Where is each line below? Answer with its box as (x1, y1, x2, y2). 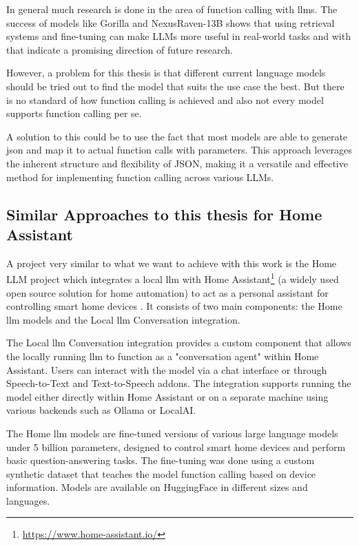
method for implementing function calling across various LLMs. (6, 169, 274, 184)
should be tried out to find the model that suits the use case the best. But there (6, 78, 345, 93)
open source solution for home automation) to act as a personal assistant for (6, 285, 329, 300)
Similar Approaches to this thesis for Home (6, 203, 322, 224)
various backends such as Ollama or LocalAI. (6, 403, 196, 417)
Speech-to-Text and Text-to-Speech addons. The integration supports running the (6, 376, 351, 390)
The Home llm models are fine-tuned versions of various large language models (6, 426, 338, 440)
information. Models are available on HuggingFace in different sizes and (6, 480, 308, 494)
